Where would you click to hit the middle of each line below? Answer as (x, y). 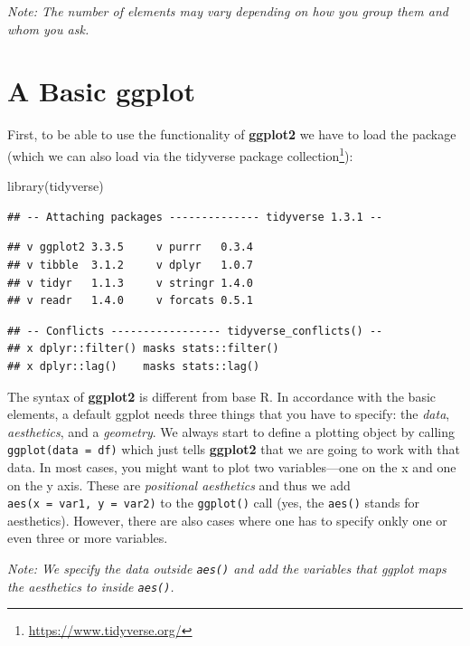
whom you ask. (48, 28)
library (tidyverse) (56, 186)
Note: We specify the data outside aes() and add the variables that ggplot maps (227, 568)
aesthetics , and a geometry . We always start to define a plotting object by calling (231, 431)
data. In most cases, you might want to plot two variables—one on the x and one (232, 466)
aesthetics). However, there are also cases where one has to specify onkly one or (227, 520)
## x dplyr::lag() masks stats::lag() (134, 366)
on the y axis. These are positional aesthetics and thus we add (179, 484)
